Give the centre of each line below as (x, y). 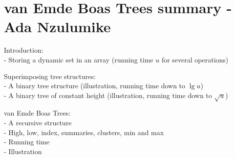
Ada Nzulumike (57, 27)
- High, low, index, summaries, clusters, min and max (84, 132)
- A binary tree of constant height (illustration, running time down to (108, 95)
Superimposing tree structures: (50, 76)
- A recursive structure (38, 123)
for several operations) (195, 59)
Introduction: (24, 50)
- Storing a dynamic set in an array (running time (79, 59)
